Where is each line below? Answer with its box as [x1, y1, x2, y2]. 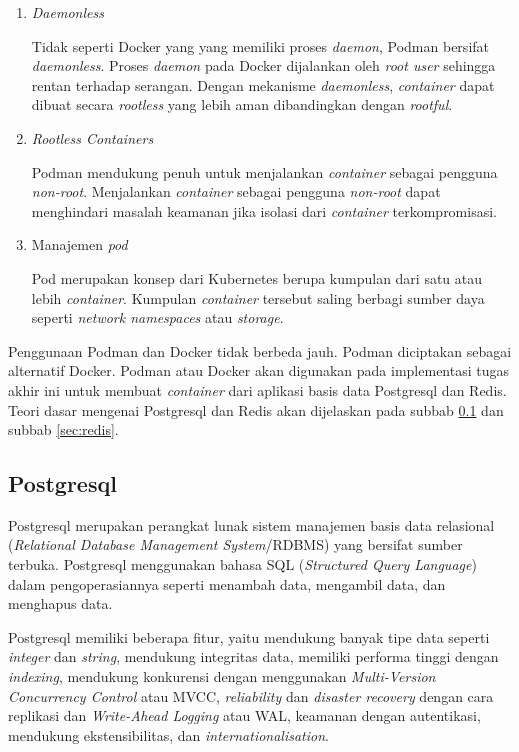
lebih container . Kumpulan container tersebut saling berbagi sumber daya [31, 287, 485, 308]
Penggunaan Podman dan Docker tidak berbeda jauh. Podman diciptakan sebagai [8, 340, 512, 361]
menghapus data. [8, 593, 113, 614]
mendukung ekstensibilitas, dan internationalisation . [8, 724, 329, 745]
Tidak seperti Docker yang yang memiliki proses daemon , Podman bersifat [31, 35, 489, 56]
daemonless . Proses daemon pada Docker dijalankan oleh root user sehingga [31, 55, 496, 76]
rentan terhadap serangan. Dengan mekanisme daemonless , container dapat [31, 74, 495, 95]
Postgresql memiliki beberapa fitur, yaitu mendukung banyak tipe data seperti [8, 626, 490, 647]
